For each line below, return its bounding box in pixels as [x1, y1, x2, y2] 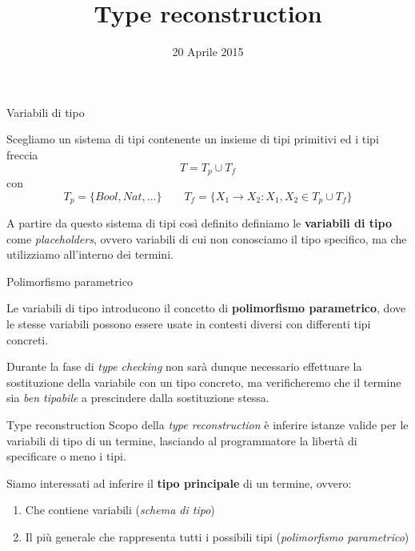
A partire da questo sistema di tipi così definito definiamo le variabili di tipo [6, 215, 392, 231]
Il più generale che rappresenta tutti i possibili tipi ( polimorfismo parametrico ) [25, 528, 409, 545]
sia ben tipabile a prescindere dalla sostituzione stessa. [6, 389, 269, 406]
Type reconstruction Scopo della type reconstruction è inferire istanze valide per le [6, 416, 409, 432]
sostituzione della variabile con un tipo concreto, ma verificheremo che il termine [6, 373, 401, 390]
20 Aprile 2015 [172, 43, 244, 60]
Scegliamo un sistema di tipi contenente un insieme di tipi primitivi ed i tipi [6, 131, 379, 147]
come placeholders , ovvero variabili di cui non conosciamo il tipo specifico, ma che [6, 230, 407, 247]
